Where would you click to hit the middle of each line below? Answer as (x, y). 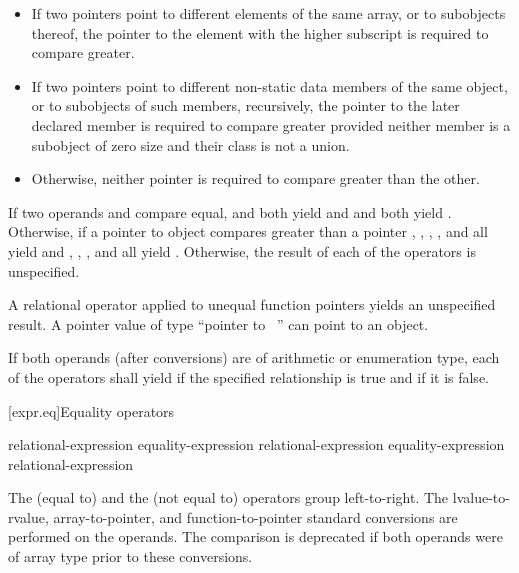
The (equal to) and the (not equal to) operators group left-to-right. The (228, 497)
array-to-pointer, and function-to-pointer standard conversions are (255, 516)
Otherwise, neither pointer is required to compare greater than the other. (255, 178)
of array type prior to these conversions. (130, 556)
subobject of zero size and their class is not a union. (190, 144)
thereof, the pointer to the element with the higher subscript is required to (260, 32)
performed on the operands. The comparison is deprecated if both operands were (255, 536)
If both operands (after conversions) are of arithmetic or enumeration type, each (254, 357)
